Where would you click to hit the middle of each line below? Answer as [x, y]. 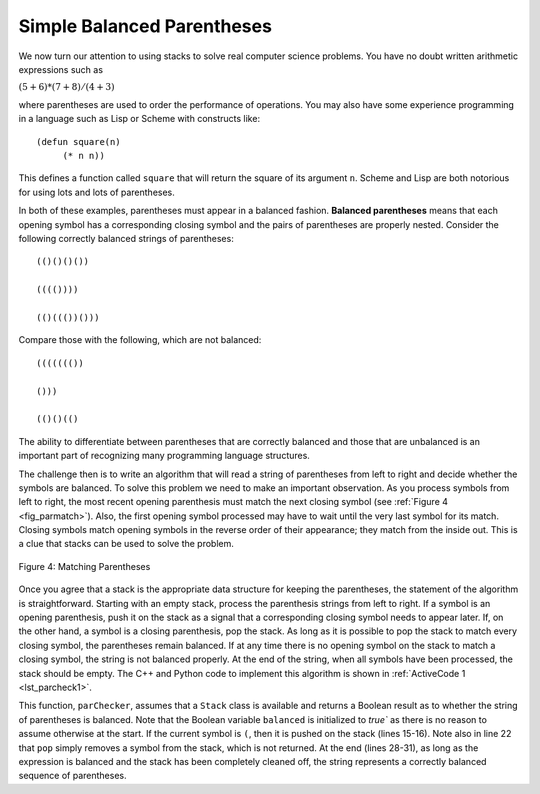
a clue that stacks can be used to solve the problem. [126, 544]
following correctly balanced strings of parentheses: [126, 239]
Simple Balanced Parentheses [145, 26]
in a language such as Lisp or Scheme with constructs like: [139, 119]
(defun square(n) [78, 141]
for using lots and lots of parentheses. [96, 192]
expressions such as [61, 69]
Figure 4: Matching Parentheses [84, 566]
